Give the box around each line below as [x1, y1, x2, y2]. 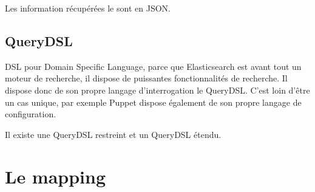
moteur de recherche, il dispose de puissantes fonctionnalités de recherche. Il [5, 72, 288, 84]
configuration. [5, 108, 56, 120]
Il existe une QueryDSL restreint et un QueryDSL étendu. [5, 128, 222, 140]
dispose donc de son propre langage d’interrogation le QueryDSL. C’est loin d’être [5, 83, 310, 96]
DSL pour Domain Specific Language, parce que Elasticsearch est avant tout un [5, 60, 302, 72]
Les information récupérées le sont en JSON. [5, 2, 171, 14]
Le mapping [5, 163, 106, 188]
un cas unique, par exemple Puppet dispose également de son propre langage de [5, 95, 302, 108]
